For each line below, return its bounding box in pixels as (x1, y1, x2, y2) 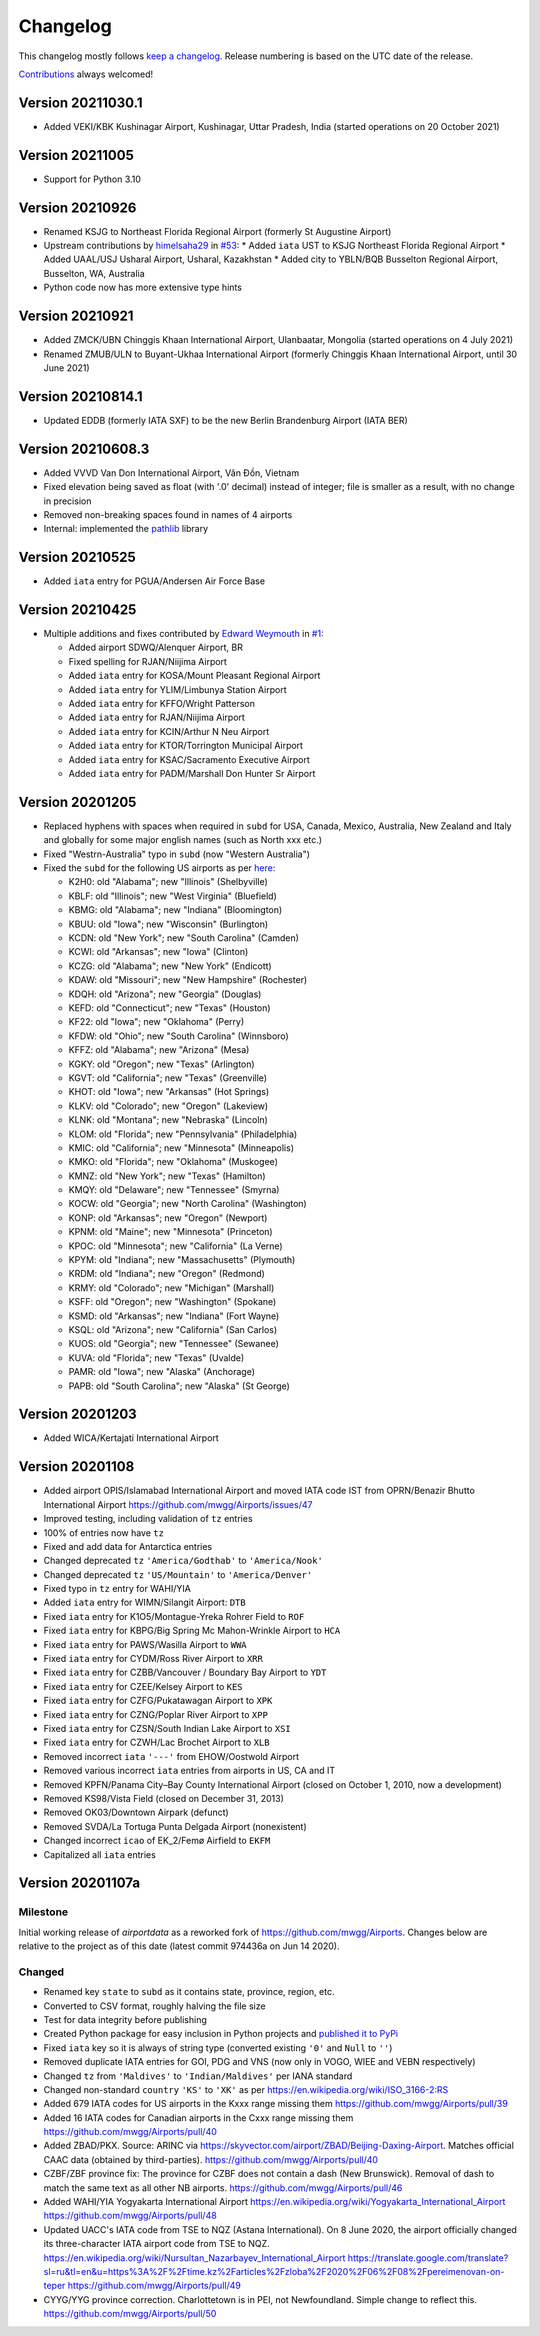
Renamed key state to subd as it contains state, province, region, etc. (43, 1986, 335, 1998)
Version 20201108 (18, 1458, 135, 1475)
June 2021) (43, 361, 90, 374)
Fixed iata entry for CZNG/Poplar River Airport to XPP (43, 1708, 269, 1720)
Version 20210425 (18, 601, 137, 618)
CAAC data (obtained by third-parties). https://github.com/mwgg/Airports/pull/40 (43, 2153, 379, 2165)
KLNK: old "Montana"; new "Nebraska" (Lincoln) (68, 1114, 269, 1126)
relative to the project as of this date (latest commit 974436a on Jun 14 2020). (18, 1940, 340, 1952)
